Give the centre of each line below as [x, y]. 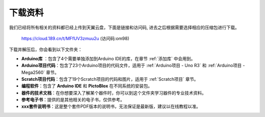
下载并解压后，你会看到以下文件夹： [46, 49]
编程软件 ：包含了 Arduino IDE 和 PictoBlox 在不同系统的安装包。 [87, 86]
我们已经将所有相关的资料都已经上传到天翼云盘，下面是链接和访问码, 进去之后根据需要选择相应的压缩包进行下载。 [124, 27]
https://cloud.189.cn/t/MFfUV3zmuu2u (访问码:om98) [75, 38]
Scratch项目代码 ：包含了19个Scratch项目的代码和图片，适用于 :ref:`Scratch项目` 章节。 [110, 79]
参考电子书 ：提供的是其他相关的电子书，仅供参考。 [73, 100]
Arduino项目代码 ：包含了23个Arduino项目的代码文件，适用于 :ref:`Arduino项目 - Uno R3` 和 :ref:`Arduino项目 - [133, 66]
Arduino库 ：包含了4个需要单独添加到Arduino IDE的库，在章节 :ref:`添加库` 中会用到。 [108, 58]
